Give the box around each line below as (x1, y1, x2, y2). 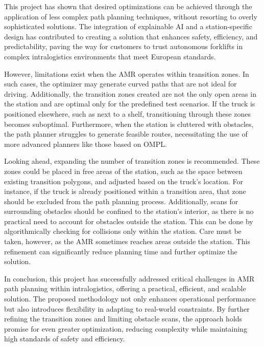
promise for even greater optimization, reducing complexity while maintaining (4, 323, 247, 334)
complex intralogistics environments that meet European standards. (4, 51, 216, 61)
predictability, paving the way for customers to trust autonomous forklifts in (4, 41, 243, 52)
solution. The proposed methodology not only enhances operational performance (4, 293, 256, 304)
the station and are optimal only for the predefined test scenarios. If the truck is (4, 98, 255, 109)
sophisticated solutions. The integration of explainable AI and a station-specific (4, 21, 252, 32)
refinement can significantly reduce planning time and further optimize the (4, 246, 237, 256)
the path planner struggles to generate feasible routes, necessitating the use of (4, 128, 248, 139)
